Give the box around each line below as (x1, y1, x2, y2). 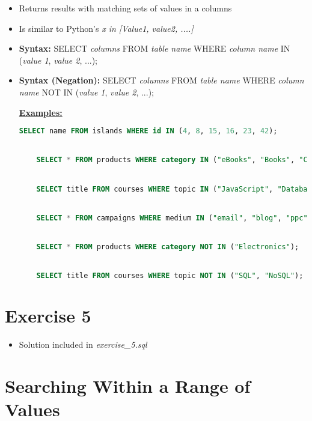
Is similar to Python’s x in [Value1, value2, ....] (19, 22, 194, 34)
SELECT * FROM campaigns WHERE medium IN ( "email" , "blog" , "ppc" (36, 213, 308, 222)
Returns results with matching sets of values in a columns (19, 2, 232, 14)
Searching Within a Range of (5, 373, 251, 398)
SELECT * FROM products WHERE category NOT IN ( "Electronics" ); (36, 242, 299, 251)
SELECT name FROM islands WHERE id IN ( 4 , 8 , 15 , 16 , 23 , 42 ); (19, 127, 278, 136)
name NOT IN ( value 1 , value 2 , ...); (19, 85, 154, 98)
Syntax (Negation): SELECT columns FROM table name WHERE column (19, 74, 304, 86)
